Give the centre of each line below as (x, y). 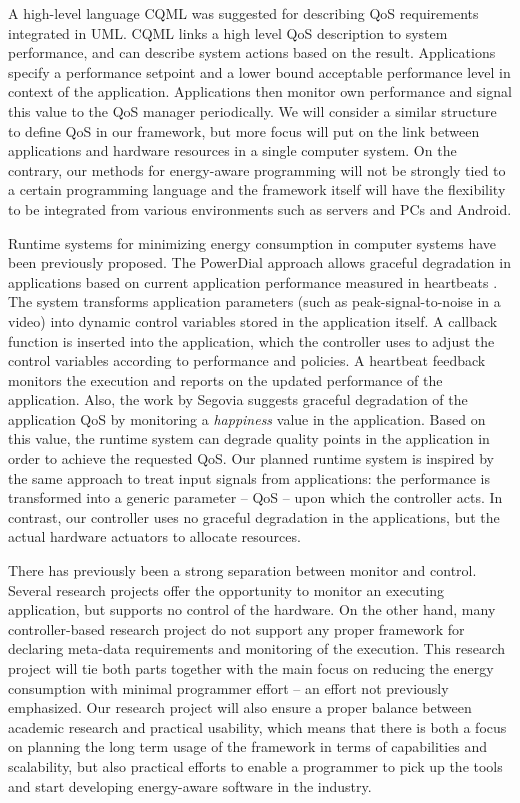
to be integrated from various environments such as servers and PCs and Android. (260, 208)
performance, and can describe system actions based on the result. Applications (252, 52)
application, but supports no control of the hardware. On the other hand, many (252, 609)
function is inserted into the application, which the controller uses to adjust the (251, 340)
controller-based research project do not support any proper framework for (236, 628)
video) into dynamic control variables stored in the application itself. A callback (253, 320)
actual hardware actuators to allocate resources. (154, 536)
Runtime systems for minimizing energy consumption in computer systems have (252, 242)
